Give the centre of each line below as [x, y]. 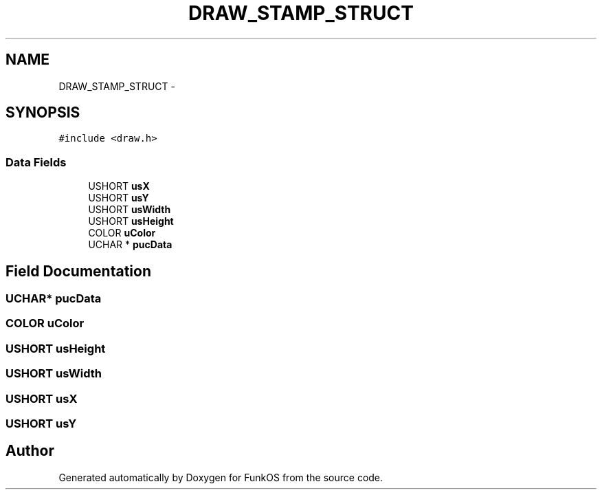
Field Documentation [78, 271]
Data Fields [36, 162]
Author [30, 451]
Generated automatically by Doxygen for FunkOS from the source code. [221, 477]
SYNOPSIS [43, 113]
